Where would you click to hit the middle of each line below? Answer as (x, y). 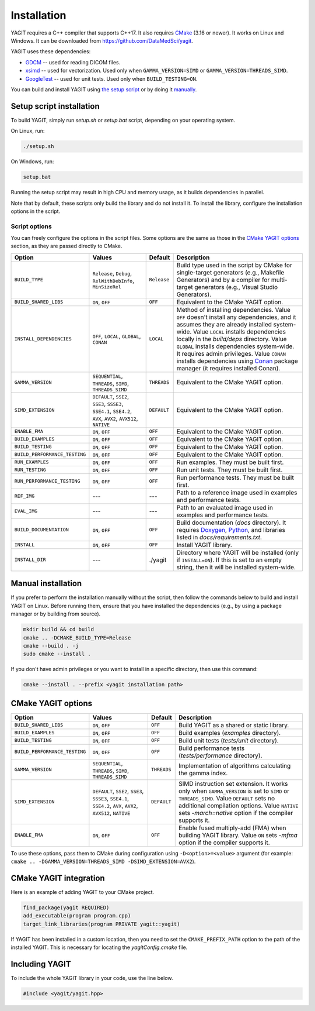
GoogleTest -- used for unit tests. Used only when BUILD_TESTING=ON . (111, 78)
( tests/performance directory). (220, 755)
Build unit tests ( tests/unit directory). (229, 740)
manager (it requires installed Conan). (228, 368)
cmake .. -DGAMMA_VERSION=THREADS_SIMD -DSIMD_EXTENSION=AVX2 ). (103, 862)
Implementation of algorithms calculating (235, 766)
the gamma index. (203, 773)
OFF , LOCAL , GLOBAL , (117, 336)
